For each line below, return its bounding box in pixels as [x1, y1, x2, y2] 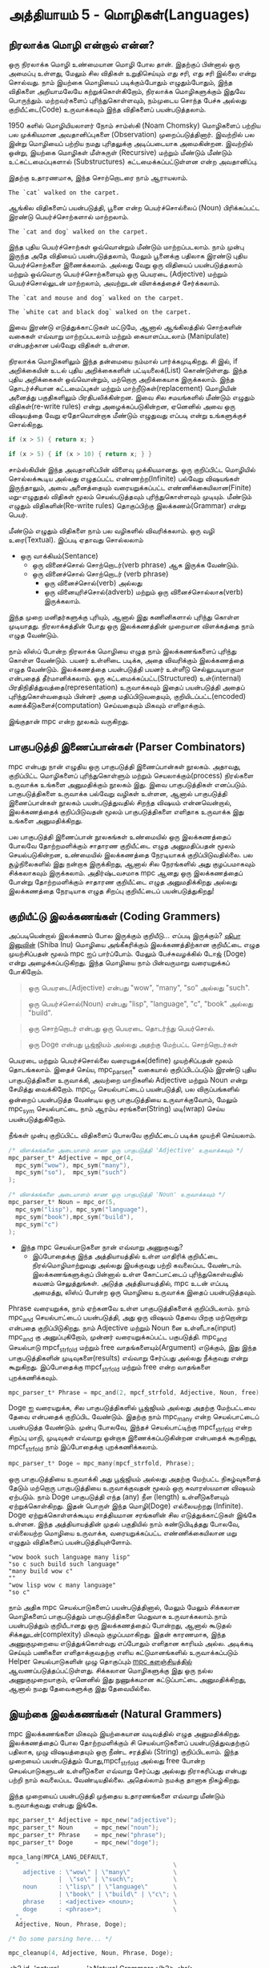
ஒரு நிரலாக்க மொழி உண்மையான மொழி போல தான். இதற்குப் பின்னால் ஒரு [8, 59, 240, 69]
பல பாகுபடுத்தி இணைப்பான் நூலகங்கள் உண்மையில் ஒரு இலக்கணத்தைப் [8, 832, 231, 841]
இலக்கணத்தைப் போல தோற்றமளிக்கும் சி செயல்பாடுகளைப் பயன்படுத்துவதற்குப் [8, 1738, 250, 1747]
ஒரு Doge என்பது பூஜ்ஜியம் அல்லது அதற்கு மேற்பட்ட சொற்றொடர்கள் [27, 1039, 238, 1049]
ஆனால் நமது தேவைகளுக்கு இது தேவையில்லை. [8, 1683, 152, 1693]
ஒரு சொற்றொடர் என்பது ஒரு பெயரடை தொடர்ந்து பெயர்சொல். [27, 1023, 215, 1033]
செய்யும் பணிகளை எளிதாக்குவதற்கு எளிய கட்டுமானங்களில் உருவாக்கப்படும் [8, 1647, 239, 1657]
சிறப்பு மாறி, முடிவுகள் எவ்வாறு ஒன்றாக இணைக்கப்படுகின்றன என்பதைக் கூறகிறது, [8, 1433, 257, 1442]
